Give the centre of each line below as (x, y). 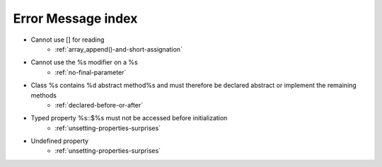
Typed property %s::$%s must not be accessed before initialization (129, 118)
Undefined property (59, 141)
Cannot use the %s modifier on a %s (84, 62)
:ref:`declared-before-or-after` (99, 105)
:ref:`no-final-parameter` (91, 72)
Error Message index (75, 18)
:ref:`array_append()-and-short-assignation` (119, 49)
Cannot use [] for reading (68, 40)
